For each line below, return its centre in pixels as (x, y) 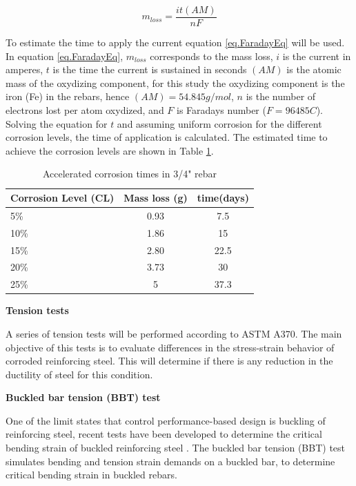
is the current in (317, 56)
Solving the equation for (57, 123)
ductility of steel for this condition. (79, 374)
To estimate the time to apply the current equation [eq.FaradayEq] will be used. (175, 42)
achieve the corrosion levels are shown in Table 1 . (110, 150)
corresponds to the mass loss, (211, 56)
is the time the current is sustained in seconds (150, 69)
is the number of (281, 96)
